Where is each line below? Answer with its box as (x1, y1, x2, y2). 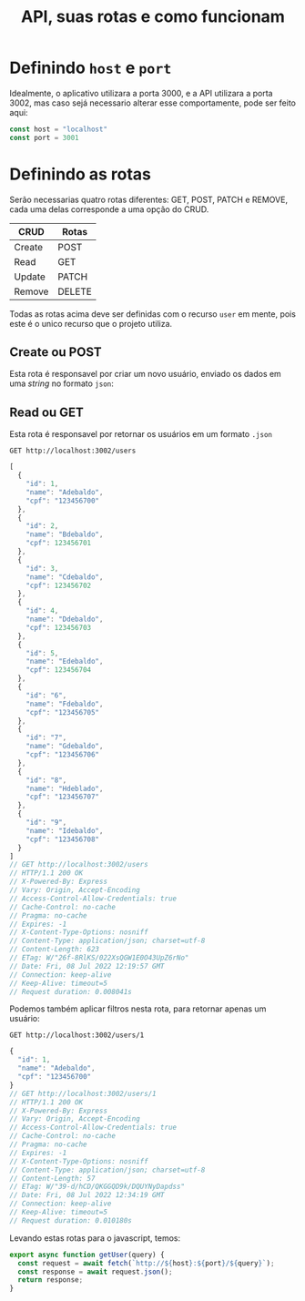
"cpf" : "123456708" (25, 835, 100, 844)
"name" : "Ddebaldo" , (25, 615, 104, 624)
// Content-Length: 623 (9, 945, 100, 954)
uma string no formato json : (9, 378, 114, 389)
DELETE (57, 285, 93, 298)
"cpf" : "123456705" (25, 707, 100, 717)
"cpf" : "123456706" (25, 750, 100, 759)
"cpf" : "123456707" (25, 792, 100, 802)
